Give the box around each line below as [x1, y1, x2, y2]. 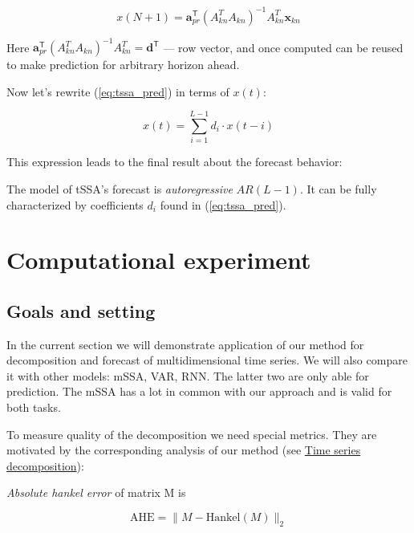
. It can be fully [299, 180, 377, 197]
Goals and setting [6, 298, 156, 323]
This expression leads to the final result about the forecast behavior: [6, 153, 343, 170]
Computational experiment [6, 243, 311, 276]
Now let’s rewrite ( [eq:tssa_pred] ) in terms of [6, 83, 229, 100]
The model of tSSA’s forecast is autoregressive [6, 180, 233, 197]
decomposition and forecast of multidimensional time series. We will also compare [6, 352, 408, 368]
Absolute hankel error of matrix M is [6, 484, 186, 501]
